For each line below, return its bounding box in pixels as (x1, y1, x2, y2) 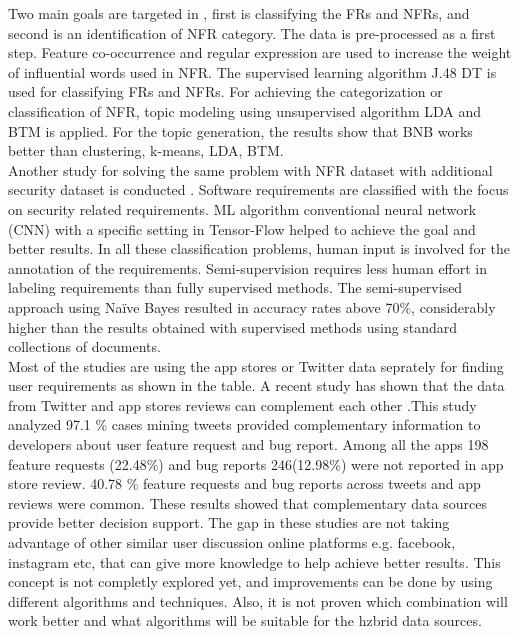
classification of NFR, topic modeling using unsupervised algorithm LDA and (8, 100, 482, 121)
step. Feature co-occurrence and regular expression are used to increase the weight (8, 42, 512, 63)
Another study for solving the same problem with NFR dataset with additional (8, 159, 493, 180)
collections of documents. (8, 336, 161, 357)
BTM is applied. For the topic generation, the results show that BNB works (8, 120, 473, 141)
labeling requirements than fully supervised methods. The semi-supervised (8, 277, 463, 298)
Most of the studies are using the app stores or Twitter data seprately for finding (8, 355, 504, 376)
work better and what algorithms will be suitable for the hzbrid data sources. (8, 610, 482, 631)
